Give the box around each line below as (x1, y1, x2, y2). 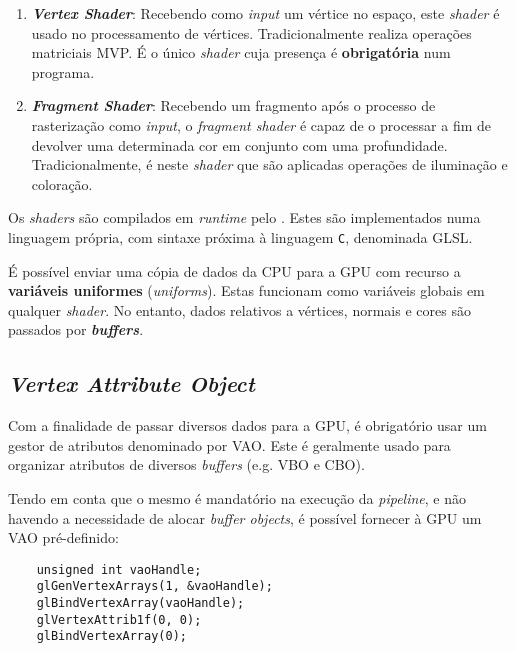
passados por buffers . (8, 319, 144, 340)
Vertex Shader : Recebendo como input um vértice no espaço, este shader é (31, 3, 500, 23)
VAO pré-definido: (8, 527, 119, 548)
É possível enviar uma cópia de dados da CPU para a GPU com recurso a (8, 260, 461, 281)
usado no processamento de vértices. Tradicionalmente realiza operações (31, 22, 472, 43)
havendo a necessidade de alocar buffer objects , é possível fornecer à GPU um (8, 507, 482, 528)
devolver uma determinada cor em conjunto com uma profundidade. (31, 134, 448, 155)
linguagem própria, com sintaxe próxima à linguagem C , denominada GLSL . (8, 226, 473, 247)
